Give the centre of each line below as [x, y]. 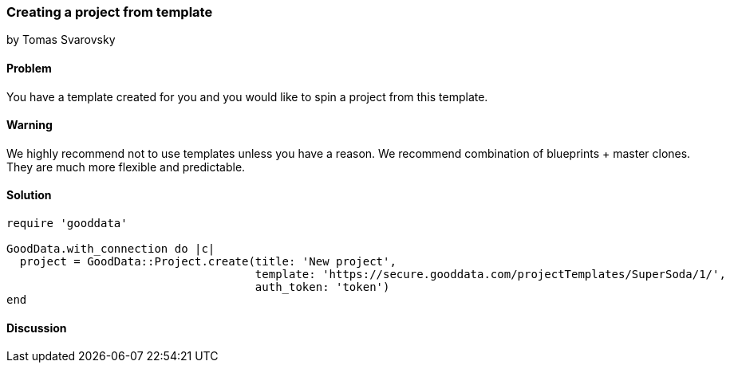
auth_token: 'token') [322, 287]
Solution [29, 195]
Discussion [37, 328]
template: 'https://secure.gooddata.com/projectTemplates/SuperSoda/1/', [490, 275]
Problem [29, 68]
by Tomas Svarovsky [61, 40]
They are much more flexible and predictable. [126, 167]
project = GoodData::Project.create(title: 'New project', [208, 262]
